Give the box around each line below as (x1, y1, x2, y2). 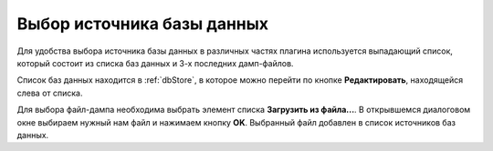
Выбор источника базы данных (16, 14, 269, 34)
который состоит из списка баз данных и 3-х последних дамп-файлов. (16, 57, 294, 68)
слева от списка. (16, 87, 83, 98)
